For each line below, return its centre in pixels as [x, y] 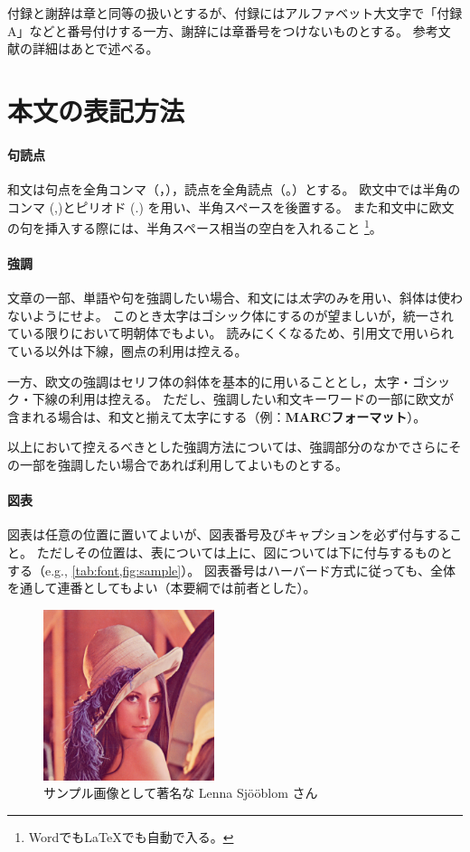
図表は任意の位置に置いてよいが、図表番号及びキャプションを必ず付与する [229, 534]
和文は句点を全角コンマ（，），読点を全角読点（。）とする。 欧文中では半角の [234, 188]
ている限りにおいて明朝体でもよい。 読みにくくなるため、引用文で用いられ [230, 333]
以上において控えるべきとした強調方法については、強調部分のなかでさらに [228, 447]
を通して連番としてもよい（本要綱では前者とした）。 [162, 588]
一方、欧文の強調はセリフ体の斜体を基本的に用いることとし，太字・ [210, 381]
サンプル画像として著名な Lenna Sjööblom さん [181, 793]
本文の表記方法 [96, 110]
